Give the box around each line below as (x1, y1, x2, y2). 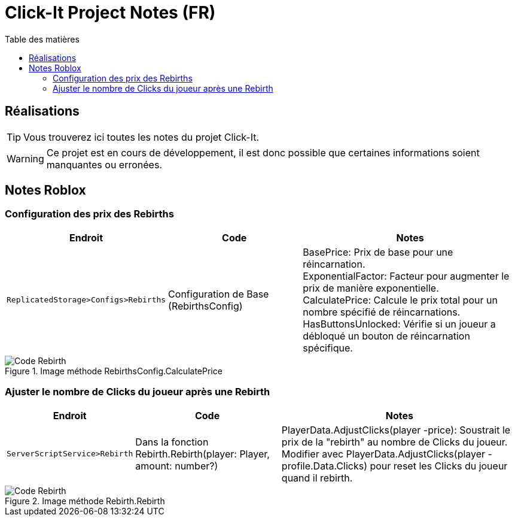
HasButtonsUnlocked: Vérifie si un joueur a (303, 317, 496, 330)
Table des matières (5, 34, 80, 44)
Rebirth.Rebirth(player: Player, (135, 447, 270, 460)
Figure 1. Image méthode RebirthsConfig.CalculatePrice (5, 365, 223, 376)
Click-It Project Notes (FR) (5, 2, 216, 23)
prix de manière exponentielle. (303, 281, 439, 294)
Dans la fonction (135, 435, 209, 448)
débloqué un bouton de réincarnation (303, 329, 470, 342)
